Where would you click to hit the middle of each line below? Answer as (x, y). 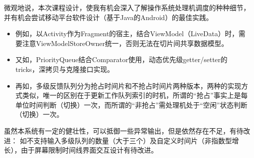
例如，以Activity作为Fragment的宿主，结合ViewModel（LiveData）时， (127, 34)
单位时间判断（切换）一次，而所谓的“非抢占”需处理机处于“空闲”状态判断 (131, 104)
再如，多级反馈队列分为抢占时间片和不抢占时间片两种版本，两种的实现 (128, 85)
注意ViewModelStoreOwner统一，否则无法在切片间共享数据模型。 (125, 43)
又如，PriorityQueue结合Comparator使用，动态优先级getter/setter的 (121, 59)
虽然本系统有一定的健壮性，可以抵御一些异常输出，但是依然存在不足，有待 (124, 130)
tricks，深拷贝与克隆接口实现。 (65, 69)
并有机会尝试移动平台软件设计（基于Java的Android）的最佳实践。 (108, 17)
